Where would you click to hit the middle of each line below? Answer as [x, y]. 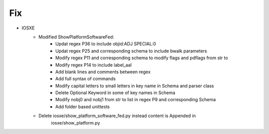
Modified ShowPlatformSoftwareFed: [76, 37]
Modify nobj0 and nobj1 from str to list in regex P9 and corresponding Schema [136, 100]
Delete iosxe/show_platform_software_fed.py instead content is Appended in [117, 116]
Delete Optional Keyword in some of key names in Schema [115, 93]
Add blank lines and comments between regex [103, 72]
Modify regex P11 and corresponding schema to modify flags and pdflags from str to [142, 58]
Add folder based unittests [83, 107]
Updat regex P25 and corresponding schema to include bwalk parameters [131, 51]
